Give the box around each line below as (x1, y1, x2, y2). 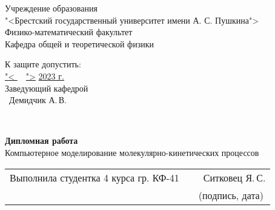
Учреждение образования (5, 2, 98, 14)
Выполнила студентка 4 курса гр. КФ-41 (10, 170, 179, 185)
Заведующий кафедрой (5, 81, 88, 94)
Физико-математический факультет (5, 25, 133, 38)
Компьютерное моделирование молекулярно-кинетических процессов (5, 146, 259, 158)
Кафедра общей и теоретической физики (5, 37, 154, 50)
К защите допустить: (5, 58, 81, 70)
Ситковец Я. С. (203, 170, 266, 185)
